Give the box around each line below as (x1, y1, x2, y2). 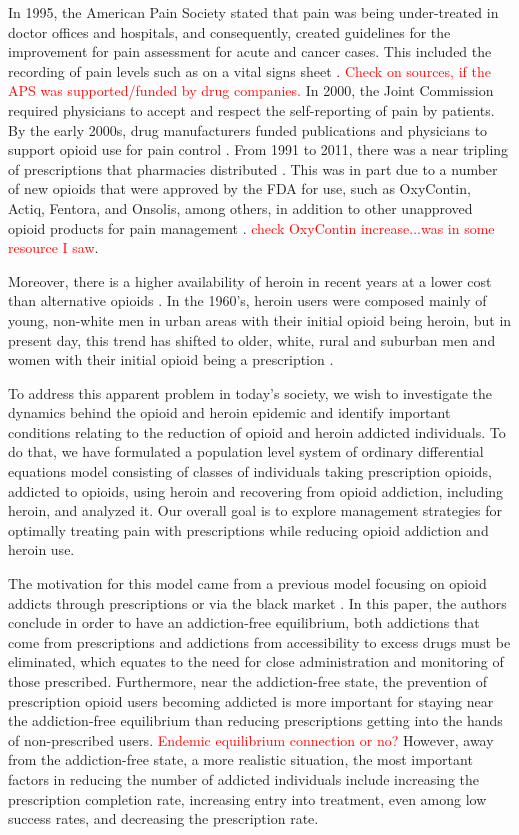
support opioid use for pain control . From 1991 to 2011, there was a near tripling (8, 139, 509, 160)
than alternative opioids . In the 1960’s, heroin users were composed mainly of (8, 290, 487, 311)
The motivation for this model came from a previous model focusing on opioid (8, 573, 487, 594)
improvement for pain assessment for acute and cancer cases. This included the (8, 41, 492, 62)
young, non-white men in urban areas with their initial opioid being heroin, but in (8, 309, 512, 330)
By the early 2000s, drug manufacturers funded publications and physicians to (8, 119, 488, 140)
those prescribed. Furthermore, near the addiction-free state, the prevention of (8, 671, 488, 691)
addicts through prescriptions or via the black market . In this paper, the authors (8, 592, 507, 613)
